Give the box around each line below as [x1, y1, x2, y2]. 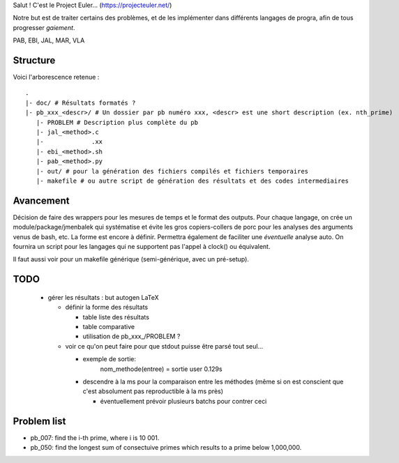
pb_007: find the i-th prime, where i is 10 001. [30, 433, 160, 442]
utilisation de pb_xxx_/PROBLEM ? [82, 332, 181, 341]
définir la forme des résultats [65, 303, 149, 312]
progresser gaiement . [13, 23, 75, 31]
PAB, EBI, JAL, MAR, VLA [13, 36, 85, 45]
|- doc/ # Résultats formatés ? [25, 98, 136, 107]
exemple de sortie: [82, 355, 136, 363]
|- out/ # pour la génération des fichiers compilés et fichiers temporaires [36, 167, 309, 175]
